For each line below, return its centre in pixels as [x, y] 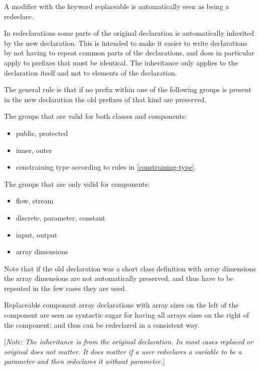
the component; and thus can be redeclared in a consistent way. [102, 324]
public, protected [42, 133]
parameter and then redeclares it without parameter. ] [85, 361]
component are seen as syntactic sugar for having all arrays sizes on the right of [127, 315]
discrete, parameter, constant [60, 217]
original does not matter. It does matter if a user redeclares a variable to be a [123, 351]
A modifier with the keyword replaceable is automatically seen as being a [117, 6]
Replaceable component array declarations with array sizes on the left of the [121, 305]
